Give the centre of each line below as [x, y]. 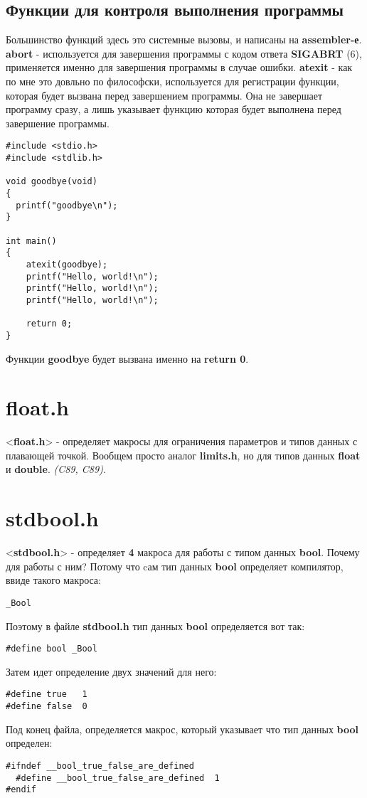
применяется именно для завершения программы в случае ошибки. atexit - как [179, 67]
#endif [21, 790]
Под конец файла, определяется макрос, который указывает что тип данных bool [182, 729]
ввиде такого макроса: [53, 580]
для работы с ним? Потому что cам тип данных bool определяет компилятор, [175, 566]
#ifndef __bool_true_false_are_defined [100, 766]
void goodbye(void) [52, 182]
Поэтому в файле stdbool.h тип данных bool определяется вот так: [155, 626]
